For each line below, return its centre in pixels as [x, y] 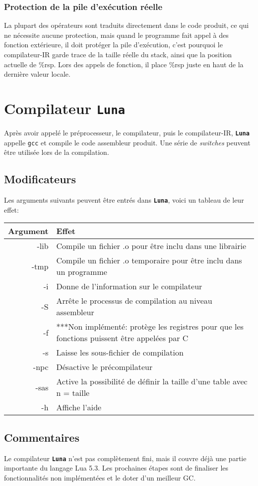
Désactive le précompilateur [104, 367]
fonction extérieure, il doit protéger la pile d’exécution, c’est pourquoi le [113, 45]
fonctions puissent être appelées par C [122, 338]
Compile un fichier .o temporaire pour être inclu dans [149, 260]
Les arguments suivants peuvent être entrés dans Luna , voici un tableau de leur [124, 200]
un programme [82, 272]
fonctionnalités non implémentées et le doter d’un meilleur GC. [100, 477]
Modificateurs [40, 179]
